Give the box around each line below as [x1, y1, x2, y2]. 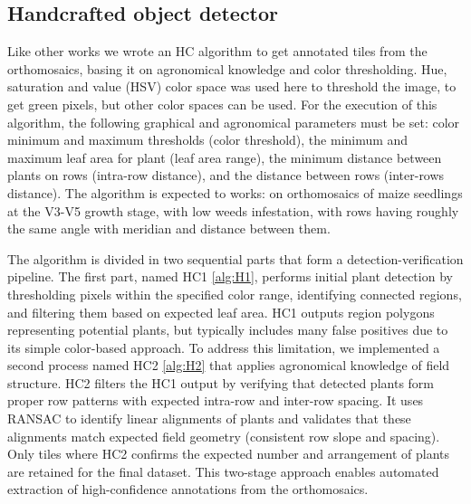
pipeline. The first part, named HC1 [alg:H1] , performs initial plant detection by [7, 267, 453, 286]
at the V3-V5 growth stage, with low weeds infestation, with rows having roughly [7, 201, 459, 220]
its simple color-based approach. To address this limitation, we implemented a [7, 338, 440, 357]
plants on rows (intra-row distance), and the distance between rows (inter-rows [7, 166, 445, 185]
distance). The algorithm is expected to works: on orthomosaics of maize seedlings [7, 183, 463, 202]
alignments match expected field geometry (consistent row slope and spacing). [7, 426, 440, 445]
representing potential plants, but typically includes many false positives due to [7, 320, 448, 339]
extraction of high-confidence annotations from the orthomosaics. [7, 480, 369, 499]
